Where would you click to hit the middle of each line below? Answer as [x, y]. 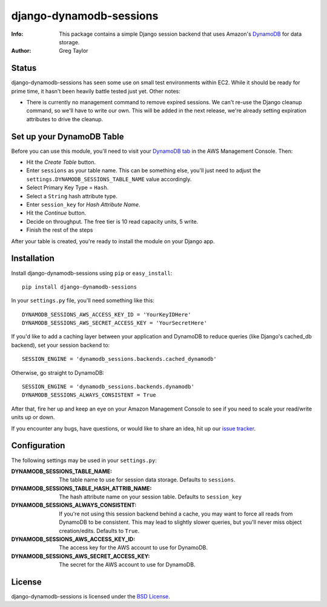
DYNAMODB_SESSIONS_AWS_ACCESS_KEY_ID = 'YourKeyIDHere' [107, 314]
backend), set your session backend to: [61, 345]
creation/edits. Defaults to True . [99, 531]
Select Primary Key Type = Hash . [68, 187]
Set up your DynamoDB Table [68, 136]
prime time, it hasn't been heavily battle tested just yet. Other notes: [96, 91]
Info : [17, 34]
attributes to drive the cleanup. [65, 119]
